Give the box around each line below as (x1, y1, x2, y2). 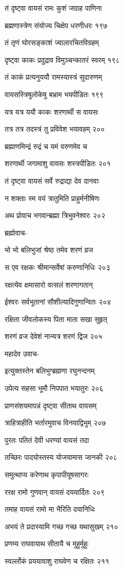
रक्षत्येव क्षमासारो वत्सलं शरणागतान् (5, 279, 93, 290)
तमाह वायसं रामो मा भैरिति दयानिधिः (5, 504, 95, 514)
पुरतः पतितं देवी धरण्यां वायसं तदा (5, 434, 89, 445)
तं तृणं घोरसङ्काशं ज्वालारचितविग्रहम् (5, 37, 99, 48)
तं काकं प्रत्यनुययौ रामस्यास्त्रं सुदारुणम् (5, 72, 102, 82)
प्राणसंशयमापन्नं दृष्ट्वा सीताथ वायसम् (5, 400, 97, 411)
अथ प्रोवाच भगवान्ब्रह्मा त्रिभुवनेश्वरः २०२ (5, 210, 106, 221)
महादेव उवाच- (5, 348, 39, 359)
